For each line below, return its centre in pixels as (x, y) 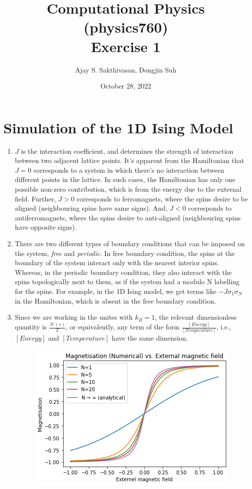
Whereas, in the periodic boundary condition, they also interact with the (123, 272)
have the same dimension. (150, 338)
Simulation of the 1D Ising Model (118, 127)
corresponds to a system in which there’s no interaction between (129, 170)
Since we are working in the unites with (74, 317)
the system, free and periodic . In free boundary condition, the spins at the (125, 253)
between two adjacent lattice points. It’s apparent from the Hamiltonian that (129, 160)
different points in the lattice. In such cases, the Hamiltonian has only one (125, 179)
